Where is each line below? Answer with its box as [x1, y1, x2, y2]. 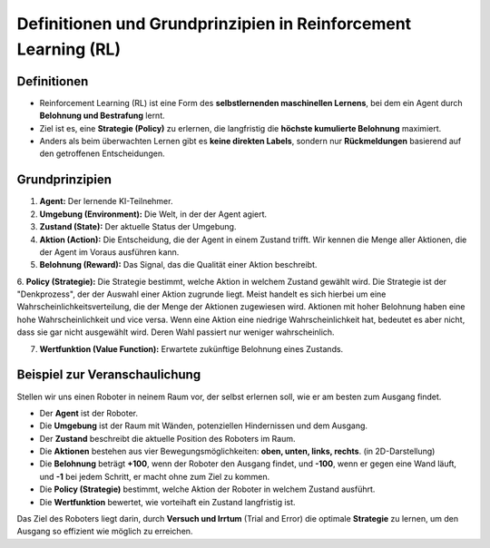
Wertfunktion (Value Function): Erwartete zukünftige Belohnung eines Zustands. [39, 343, 344, 354]
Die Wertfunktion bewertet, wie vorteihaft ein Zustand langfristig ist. [39, 496, 296, 507]
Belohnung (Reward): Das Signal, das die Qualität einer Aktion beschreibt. [39, 259, 318, 270]
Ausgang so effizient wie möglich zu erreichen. [16, 526, 193, 537]
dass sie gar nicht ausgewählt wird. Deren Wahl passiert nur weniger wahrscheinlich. [16, 327, 335, 338]
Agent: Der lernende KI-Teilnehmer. [39, 196, 173, 207]
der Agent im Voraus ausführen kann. [39, 246, 180, 258]
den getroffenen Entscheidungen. [39, 148, 165, 159]
